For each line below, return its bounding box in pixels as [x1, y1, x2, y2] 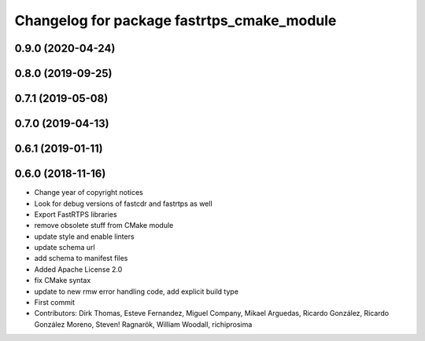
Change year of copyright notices [34, 188, 143, 197]
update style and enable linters [34, 232, 135, 241]
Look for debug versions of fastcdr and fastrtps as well [34, 199, 213, 208]
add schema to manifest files [34, 254, 128, 263]
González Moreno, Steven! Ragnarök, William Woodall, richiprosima [34, 319, 253, 329]
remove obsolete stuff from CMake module [34, 221, 174, 230]
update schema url [34, 243, 95, 252]
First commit [34, 298, 75, 307]
